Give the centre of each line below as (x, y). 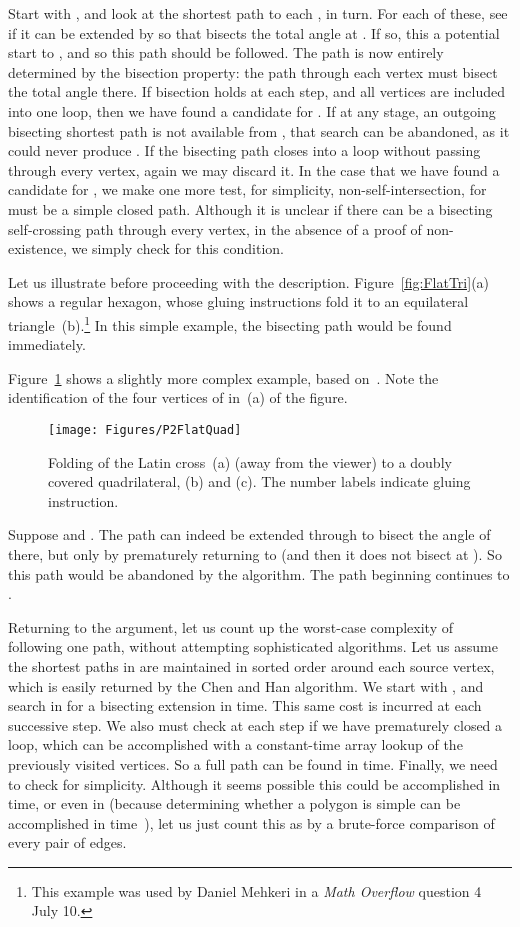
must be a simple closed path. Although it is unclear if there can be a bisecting (250, 208)
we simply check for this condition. (177, 248)
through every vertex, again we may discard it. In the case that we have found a (254, 169)
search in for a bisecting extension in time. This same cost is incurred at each (245, 705)
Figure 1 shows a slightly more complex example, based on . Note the (223, 377)
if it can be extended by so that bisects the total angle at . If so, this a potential (254, 32)
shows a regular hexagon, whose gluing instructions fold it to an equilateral (238, 301)
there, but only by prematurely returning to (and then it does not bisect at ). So (255, 553)
